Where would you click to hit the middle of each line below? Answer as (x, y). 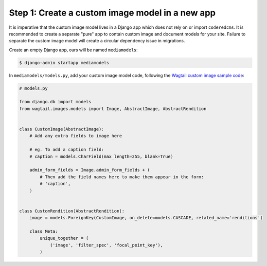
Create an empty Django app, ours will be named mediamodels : (73, 50)
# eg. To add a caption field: (67, 150)
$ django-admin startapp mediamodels (64, 63)
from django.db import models (55, 102)
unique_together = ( (64, 238)
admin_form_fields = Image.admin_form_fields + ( (90, 170)
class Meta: (44, 231)
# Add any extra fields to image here (76, 136)
